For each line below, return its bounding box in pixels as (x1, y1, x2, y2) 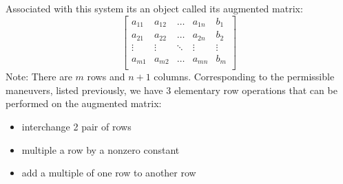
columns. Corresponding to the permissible (154, 69, 335, 84)
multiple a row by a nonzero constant (21, 142, 180, 157)
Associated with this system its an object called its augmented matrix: (6, 1, 303, 15)
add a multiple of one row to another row (21, 165, 196, 180)
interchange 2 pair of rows (21, 119, 132, 133)
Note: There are (6, 69, 72, 84)
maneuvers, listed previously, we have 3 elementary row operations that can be (6, 82, 337, 97)
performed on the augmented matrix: (6, 96, 162, 111)
